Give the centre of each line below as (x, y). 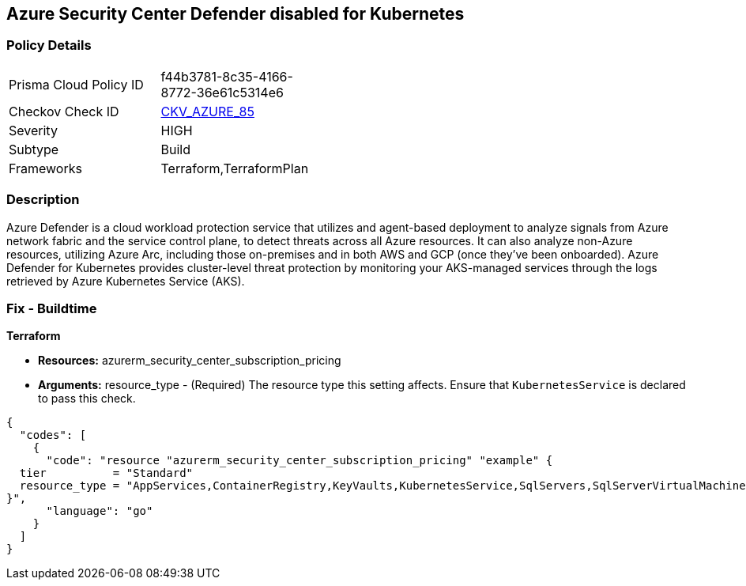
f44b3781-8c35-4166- (227, 76)
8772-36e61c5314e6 (222, 92)
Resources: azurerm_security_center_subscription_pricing (190, 361)
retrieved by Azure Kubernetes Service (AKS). (126, 281)
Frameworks (45, 168)
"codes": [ (53, 435)
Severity (33, 130)
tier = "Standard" (106, 473)
